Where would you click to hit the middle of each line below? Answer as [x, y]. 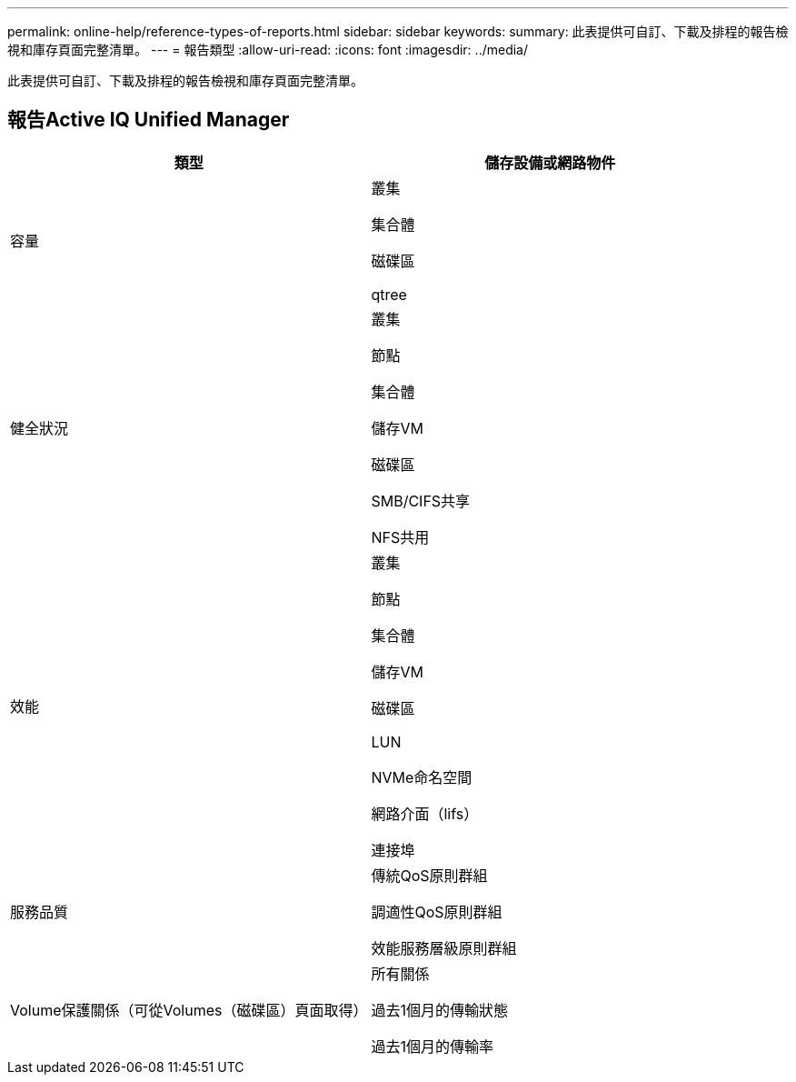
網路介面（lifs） [425, 813]
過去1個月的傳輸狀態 [439, 1010]
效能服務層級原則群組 [444, 948]
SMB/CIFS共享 [421, 501]
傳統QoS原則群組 [429, 875]
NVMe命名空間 [422, 777]
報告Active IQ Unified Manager [149, 120]
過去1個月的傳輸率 [432, 1046]
